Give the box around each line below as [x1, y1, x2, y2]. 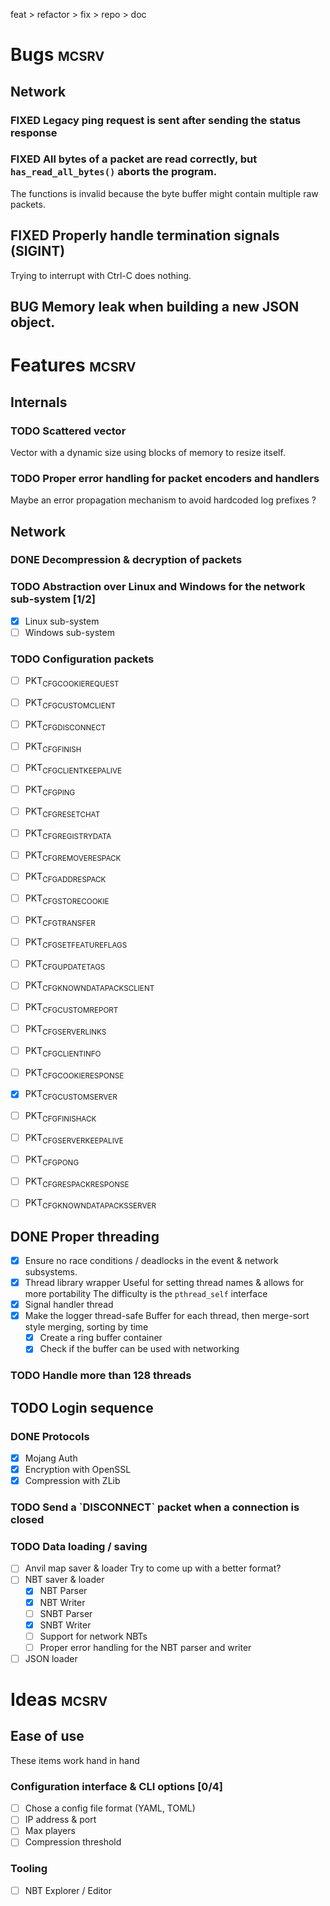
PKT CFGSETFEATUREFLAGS [24, 935, 128, 950]
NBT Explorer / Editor [24, 1884, 112, 1896]
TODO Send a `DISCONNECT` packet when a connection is [10, 1500, 300, 1514]
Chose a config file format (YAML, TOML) [24, 1802, 196, 1814]
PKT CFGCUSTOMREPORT [24, 1001, 119, 1015]
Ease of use [10, 1728, 85, 1745]
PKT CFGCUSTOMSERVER [24, 1088, 118, 1103]
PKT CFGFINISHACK [24, 1110, 97, 1124]
